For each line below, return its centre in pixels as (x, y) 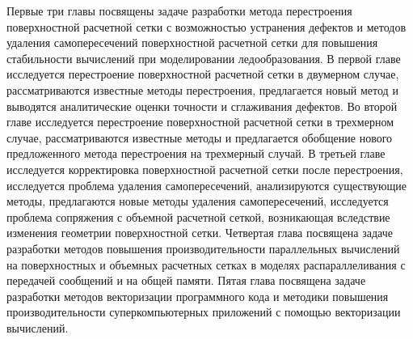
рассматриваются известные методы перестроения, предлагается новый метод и (202, 89)
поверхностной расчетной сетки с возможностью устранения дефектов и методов (206, 26)
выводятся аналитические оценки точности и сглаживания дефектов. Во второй (202, 106)
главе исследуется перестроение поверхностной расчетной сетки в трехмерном (200, 122)
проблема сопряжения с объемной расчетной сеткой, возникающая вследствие (198, 216)
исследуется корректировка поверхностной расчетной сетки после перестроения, (205, 169)
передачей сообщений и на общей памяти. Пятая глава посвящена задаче (186, 280)
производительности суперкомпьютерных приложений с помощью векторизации (204, 312)
